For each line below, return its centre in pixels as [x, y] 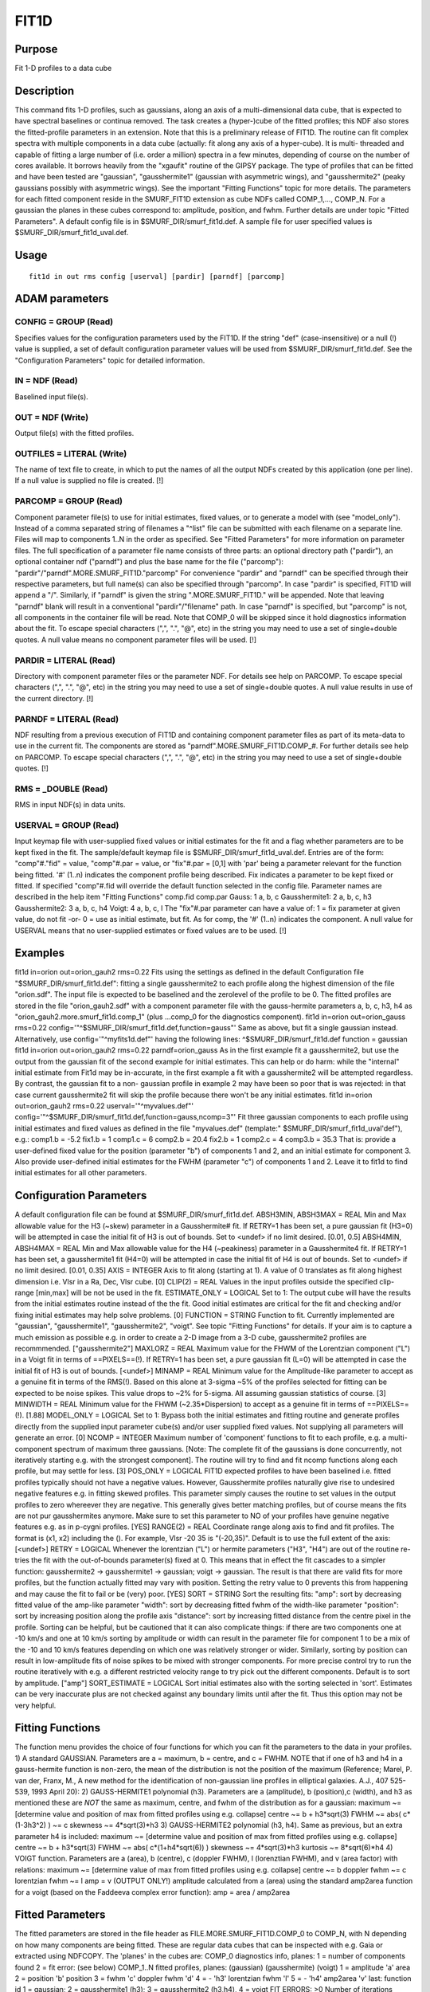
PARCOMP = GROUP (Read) [69, 501]
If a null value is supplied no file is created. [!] [89, 480]
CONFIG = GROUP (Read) [64, 322]
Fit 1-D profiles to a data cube [63, 69]
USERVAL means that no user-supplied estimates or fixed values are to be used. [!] [150, 930]
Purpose [36, 49]
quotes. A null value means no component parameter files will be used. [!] [136, 639]
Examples [40, 953]
